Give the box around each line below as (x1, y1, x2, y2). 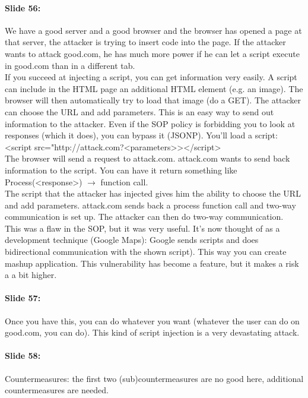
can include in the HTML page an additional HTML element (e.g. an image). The (5, 82, 303, 94)
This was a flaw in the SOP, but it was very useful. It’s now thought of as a (5, 222, 280, 234)
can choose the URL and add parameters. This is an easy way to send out (5, 105, 274, 118)
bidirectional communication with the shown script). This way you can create (5, 245, 287, 258)
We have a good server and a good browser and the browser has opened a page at (5, 24, 302, 36)
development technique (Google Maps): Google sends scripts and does (5, 233, 259, 246)
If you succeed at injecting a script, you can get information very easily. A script (5, 71, 297, 83)
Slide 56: (5, 1, 41, 14)
